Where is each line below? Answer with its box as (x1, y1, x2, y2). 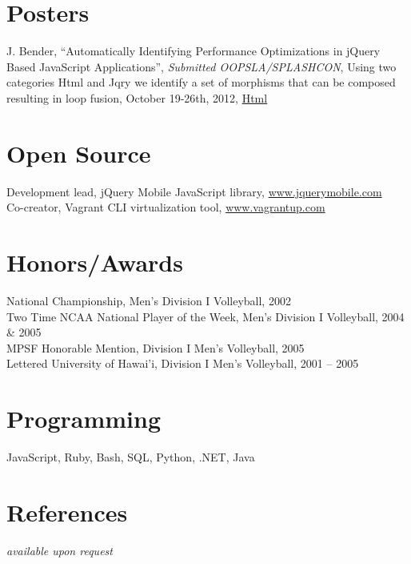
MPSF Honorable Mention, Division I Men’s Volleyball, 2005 (6, 339, 305, 356)
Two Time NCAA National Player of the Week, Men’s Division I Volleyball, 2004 (6, 308, 405, 324)
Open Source (6, 136, 151, 169)
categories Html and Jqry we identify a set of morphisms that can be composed (6, 74, 396, 91)
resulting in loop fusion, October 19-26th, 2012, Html (6, 89, 268, 106)
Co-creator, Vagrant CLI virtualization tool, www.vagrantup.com (6, 199, 325, 216)
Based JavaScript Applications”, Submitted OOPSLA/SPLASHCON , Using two (6, 58, 397, 75)
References (6, 495, 128, 528)
